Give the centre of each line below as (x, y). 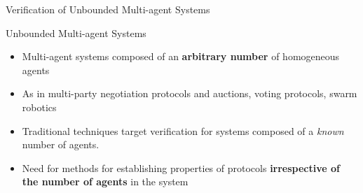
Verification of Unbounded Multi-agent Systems (108, 9)
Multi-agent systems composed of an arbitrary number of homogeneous (181, 56)
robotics (39, 107)
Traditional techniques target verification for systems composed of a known (183, 130)
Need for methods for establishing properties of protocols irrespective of (181, 167)
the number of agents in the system (105, 181)
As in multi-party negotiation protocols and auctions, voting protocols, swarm (190, 93)
